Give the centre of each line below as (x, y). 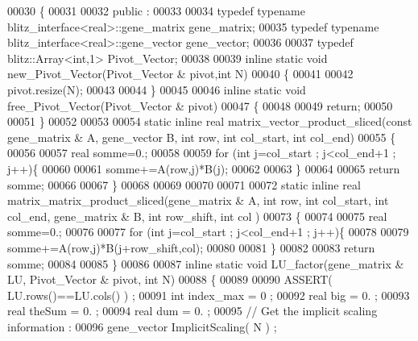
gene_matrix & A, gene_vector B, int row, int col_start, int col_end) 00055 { (202, 137)
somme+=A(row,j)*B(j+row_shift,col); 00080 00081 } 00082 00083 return (191, 247)
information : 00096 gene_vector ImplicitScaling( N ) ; (142, 326)
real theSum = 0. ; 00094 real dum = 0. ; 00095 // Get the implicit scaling (192, 311)
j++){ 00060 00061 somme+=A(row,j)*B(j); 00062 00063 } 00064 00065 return (204, 168)
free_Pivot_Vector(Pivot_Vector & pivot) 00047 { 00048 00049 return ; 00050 (200, 105)
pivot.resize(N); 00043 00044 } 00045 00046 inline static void (157, 89)
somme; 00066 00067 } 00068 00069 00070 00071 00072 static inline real (184, 184)
